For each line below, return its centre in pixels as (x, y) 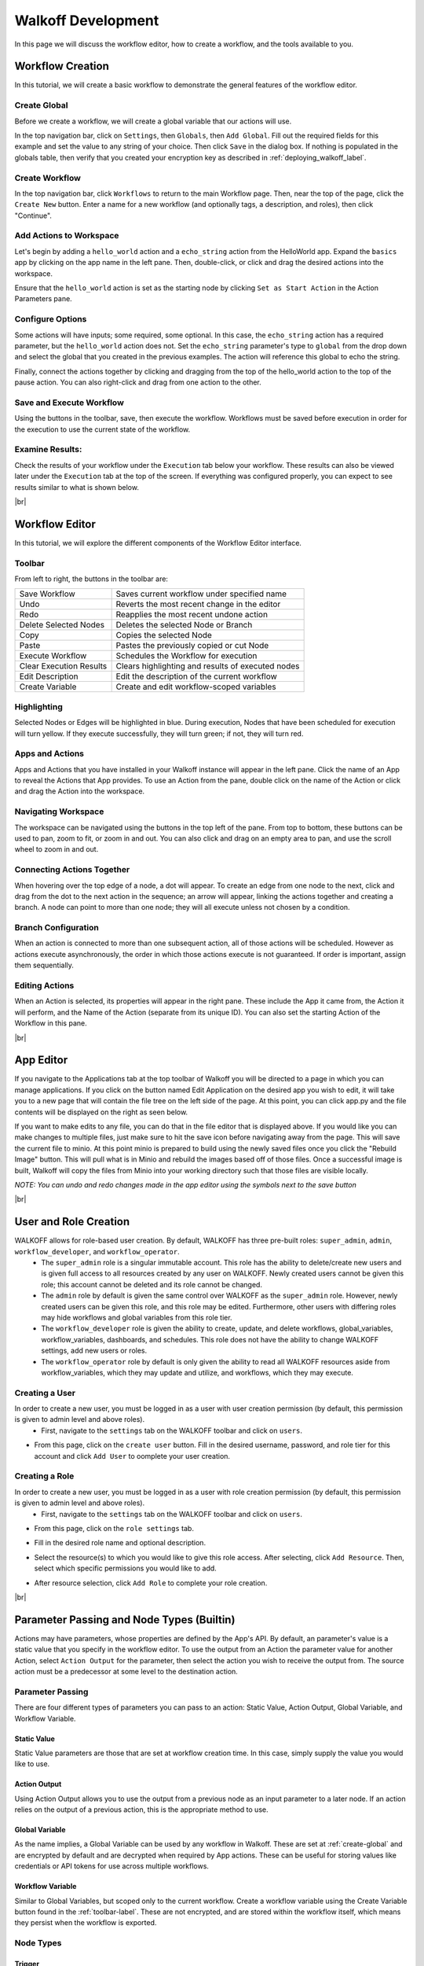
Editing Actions (44, 985)
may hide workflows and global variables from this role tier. (137, 1317)
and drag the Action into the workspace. (80, 791)
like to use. (32, 1764)
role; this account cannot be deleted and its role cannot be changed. (152, 1284)
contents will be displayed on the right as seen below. (101, 1112)
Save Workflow (48, 594)
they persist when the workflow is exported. (86, 1923)
